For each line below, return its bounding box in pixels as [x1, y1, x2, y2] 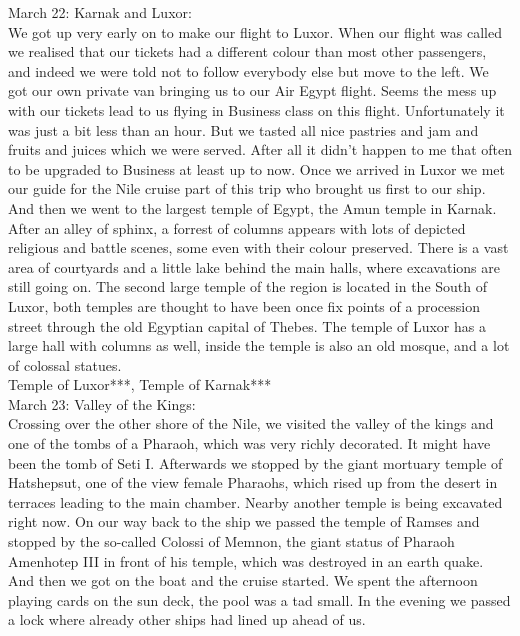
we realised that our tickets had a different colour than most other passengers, [8, 41, 487, 62]
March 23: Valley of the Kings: [8, 393, 196, 414]
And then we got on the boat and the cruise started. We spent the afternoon [8, 570, 478, 591]
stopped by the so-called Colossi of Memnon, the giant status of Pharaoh [8, 531, 455, 552]
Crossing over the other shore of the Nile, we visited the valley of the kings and [8, 413, 494, 434]
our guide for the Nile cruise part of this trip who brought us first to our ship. [8, 178, 486, 199]
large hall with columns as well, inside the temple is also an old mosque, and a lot [8, 335, 510, 356]
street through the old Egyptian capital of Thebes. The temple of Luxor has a [8, 315, 486, 336]
